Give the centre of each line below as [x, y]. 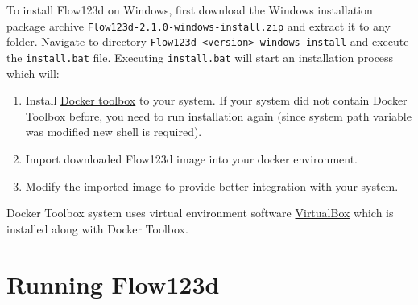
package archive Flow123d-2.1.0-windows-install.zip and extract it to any [199, 25]
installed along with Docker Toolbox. [97, 228]
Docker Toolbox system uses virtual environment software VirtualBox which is [200, 213]
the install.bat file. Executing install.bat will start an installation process [200, 57]
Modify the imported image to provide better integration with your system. [212, 185]
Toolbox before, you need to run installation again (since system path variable [218, 115]
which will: [33, 73]
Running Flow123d [113, 284]
